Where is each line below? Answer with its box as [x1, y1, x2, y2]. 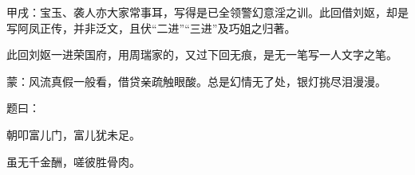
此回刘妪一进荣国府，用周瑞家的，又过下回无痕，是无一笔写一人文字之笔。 [6, 46, 397, 63]
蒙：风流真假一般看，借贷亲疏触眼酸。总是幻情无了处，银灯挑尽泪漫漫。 [6, 72, 386, 89]
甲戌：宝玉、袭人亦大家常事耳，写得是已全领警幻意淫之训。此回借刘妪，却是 [6, 4, 409, 20]
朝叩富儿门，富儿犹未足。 [6, 126, 140, 142]
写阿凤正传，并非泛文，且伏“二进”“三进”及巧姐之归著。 [6, 19, 296, 36]
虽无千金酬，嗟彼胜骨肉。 [6, 153, 140, 169]
